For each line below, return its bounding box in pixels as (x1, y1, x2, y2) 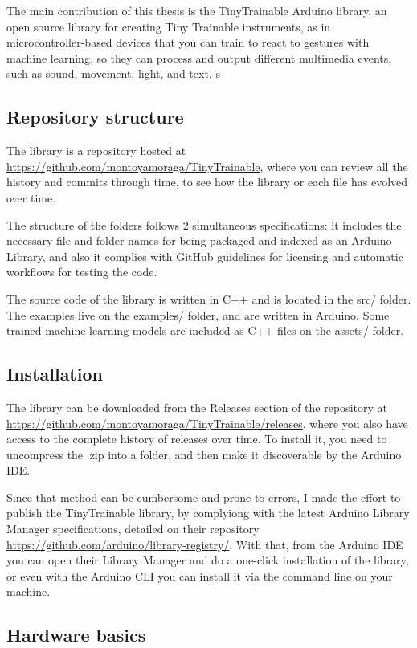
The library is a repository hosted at (6, 142, 186, 159)
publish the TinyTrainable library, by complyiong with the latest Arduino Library (6, 504, 410, 521)
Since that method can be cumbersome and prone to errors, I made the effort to (6, 488, 401, 505)
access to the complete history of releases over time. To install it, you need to (6, 430, 387, 447)
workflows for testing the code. (6, 263, 157, 280)
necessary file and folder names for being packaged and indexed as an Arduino (6, 232, 392, 249)
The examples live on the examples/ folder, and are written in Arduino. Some (6, 306, 390, 323)
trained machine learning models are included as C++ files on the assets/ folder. (6, 322, 404, 339)
